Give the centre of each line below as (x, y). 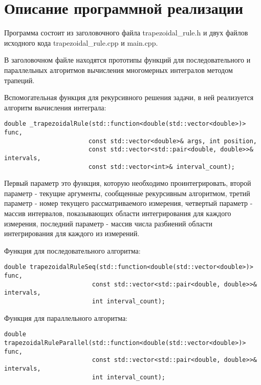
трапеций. (19, 80)
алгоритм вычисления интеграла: (55, 107)
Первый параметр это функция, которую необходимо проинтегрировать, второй (128, 183)
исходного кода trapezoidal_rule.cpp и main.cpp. (81, 42)
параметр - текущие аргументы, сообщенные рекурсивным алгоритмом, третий (127, 193)
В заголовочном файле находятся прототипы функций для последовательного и (127, 60)
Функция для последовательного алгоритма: (72, 250)
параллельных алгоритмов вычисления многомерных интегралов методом (118, 70)
